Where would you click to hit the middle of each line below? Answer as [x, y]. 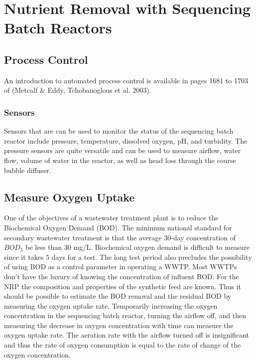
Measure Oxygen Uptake [69, 197]
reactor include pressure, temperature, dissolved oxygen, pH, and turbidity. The [126, 140]
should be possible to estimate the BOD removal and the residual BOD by [118, 296]
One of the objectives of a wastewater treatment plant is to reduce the [111, 218]
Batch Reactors [58, 28]
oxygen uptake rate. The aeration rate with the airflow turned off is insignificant [127, 335]
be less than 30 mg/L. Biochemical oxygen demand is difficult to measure [138, 247]
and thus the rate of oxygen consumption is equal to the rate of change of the [123, 345]
